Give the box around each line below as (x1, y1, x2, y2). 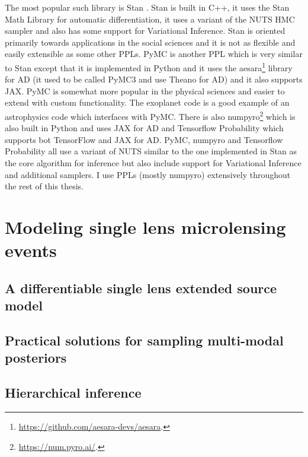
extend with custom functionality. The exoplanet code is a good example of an (5, 96, 290, 109)
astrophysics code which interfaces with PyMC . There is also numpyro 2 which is (5, 109, 296, 122)
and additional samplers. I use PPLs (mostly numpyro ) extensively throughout (5, 168, 291, 180)
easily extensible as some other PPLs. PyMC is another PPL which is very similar (5, 47, 303, 60)
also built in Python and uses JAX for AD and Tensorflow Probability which (5, 122, 284, 134)
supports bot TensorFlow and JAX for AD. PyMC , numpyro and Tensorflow (5, 133, 283, 145)
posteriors (5, 348, 67, 367)
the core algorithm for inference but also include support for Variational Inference (5, 157, 301, 169)
